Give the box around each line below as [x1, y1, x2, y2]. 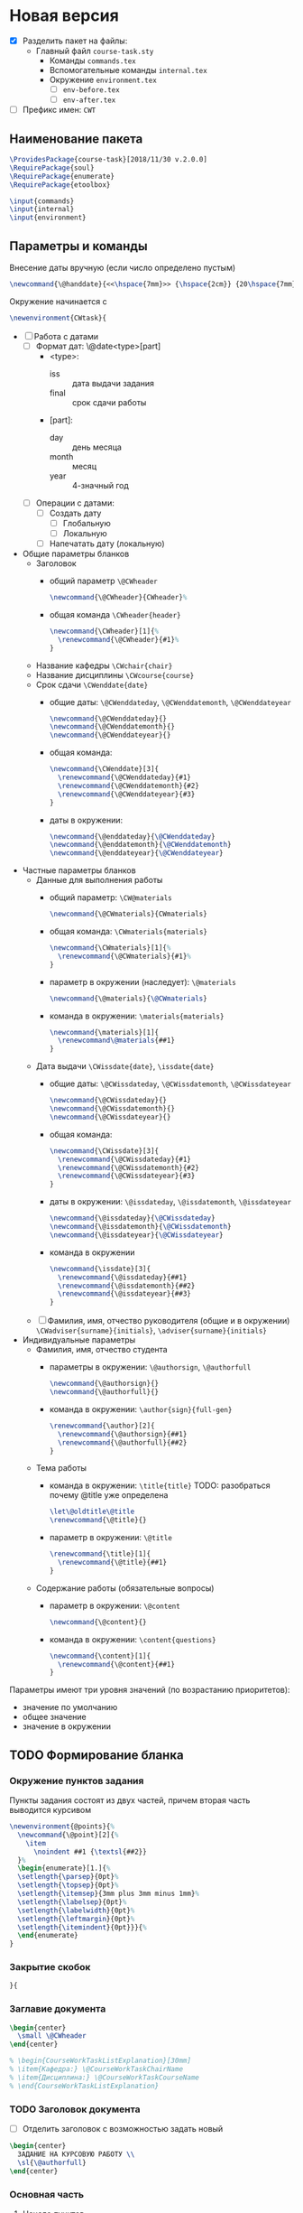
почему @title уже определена [49, 1490, 169, 1501]
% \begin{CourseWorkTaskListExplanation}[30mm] [9, 2056, 192, 2066]
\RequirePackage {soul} [9, 163, 95, 172]
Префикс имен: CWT [22, 105, 96, 116]
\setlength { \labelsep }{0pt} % [17, 1897, 127, 1906]
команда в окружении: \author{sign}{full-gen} [49, 1403, 233, 1414]
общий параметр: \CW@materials [49, 892, 173, 903]
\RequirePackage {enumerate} [9, 172, 115, 181]
